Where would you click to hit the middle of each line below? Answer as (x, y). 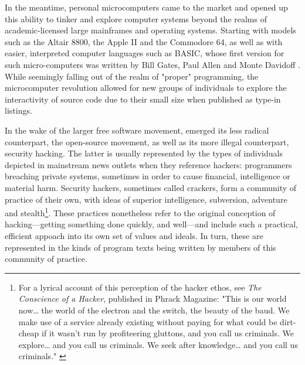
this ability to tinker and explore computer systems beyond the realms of (136, 18)
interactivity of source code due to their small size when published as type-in (143, 99)
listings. (18, 110)
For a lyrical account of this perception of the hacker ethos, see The (140, 287)
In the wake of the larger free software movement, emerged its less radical (137, 130)
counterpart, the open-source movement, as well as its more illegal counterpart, (147, 141)
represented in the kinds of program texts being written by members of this (140, 247)
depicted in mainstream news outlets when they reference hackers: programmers (148, 164)
